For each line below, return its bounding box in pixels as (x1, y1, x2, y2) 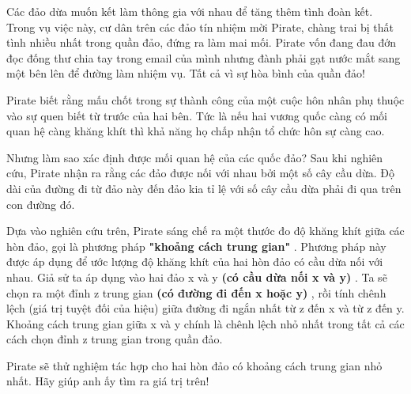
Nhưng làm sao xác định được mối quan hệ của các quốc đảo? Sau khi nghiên (6, 149, 383, 165)
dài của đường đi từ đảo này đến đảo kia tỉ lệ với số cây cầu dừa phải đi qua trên (6, 180, 402, 196)
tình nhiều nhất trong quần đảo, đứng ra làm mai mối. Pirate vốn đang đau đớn (6, 34, 397, 51)
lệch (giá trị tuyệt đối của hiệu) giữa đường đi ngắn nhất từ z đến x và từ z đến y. (6, 300, 405, 316)
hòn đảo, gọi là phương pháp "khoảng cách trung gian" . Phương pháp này (6, 237, 386, 254)
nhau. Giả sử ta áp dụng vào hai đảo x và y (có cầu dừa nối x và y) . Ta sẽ (6, 268, 387, 285)
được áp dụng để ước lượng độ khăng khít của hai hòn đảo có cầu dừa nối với (6, 253, 383, 270)
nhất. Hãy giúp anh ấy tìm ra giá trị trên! (6, 373, 209, 389)
